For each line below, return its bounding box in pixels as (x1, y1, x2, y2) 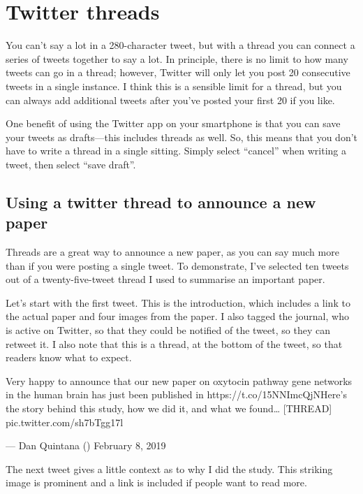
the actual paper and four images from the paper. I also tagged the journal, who (6, 309, 349, 324)
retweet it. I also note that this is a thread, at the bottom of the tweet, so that (6, 336, 343, 351)
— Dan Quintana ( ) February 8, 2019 (6, 438, 166, 453)
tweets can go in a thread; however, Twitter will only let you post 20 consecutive (6, 65, 350, 80)
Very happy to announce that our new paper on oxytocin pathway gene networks (6, 373, 353, 388)
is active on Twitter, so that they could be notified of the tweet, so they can (6, 323, 330, 337)
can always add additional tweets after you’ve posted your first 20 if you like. (6, 92, 335, 107)
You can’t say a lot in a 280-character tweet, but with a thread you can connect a (6, 38, 355, 52)
